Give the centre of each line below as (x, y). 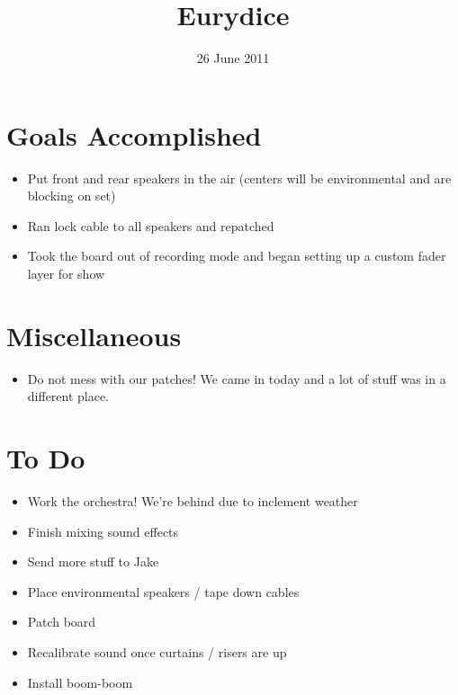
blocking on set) (72, 196)
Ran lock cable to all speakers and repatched (151, 225)
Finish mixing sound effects (103, 531)
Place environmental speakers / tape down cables (163, 591)
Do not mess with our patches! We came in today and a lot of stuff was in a (237, 378)
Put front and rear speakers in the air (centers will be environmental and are (239, 178)
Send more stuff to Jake (93, 561)
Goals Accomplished (134, 134)
